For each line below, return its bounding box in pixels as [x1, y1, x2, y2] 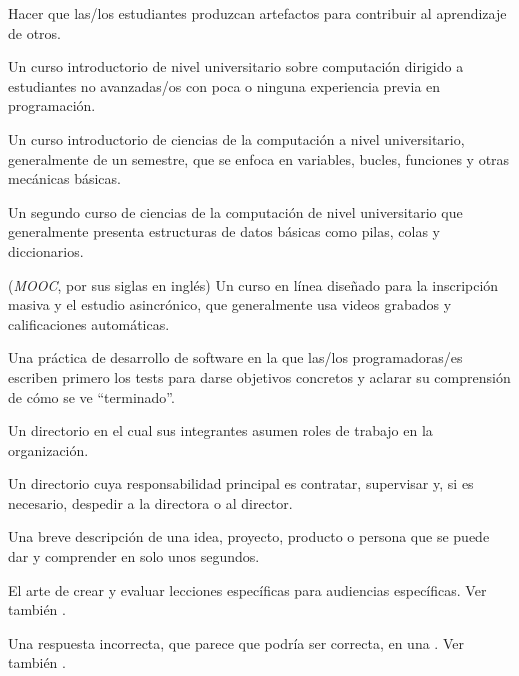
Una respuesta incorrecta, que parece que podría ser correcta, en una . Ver [8, 632, 464, 653]
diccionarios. [8, 240, 84, 261]
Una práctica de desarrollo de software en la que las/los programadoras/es [8, 347, 463, 368]
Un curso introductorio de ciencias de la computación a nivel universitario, [8, 128, 465, 149]
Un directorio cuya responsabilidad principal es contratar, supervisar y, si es [8, 473, 474, 494]
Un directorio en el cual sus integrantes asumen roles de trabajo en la [8, 420, 433, 441]
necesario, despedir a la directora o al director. [8, 492, 293, 513]
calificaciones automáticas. [8, 313, 170, 334]
